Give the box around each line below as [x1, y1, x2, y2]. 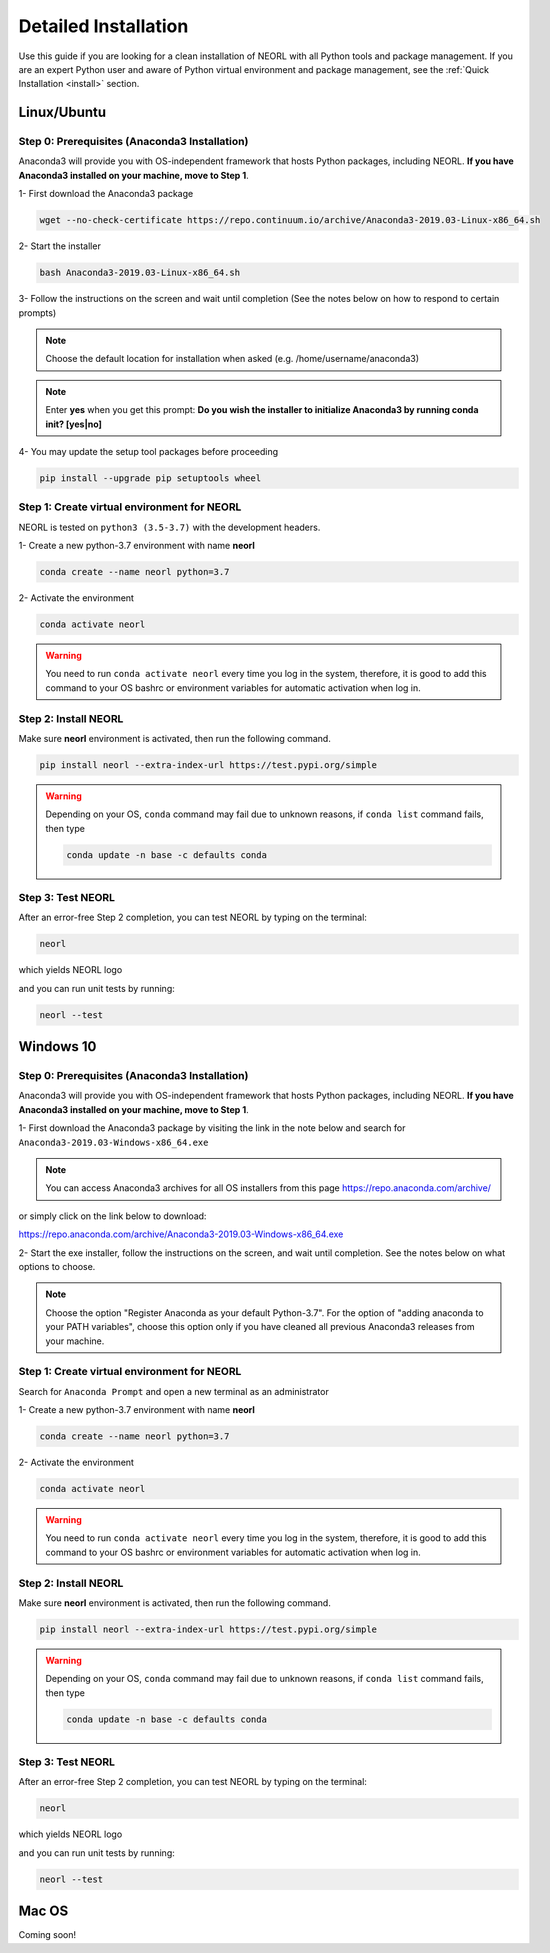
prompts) [18, 306, 57, 319]
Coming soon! [18, 1929, 77, 1941]
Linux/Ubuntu [18, 104, 107, 121]
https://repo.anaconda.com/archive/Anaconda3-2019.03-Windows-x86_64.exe [18, 1228, 344, 1240]
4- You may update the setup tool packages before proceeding [18, 445, 279, 457]
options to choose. [18, 1260, 96, 1272]
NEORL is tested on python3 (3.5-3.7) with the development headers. [18, 521, 321, 533]
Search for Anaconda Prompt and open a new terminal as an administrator [18, 1385, 329, 1397]
